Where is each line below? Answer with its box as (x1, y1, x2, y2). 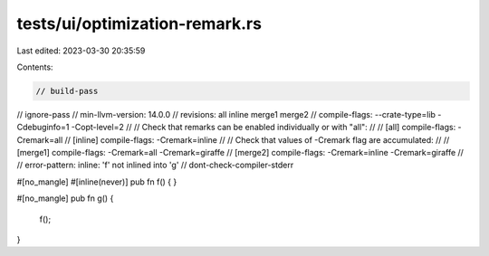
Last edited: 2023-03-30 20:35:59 (16, 45, 146, 56)
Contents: (16, 62, 53, 72)
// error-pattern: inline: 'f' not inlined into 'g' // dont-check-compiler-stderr (16, 159, 294, 171)
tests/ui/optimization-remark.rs (16, 14, 263, 33)
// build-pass (35, 86, 99, 96)
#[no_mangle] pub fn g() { (16, 193, 114, 204)
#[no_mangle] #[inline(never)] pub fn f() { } (16, 176, 177, 187)
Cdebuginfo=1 (16, 122, 70, 133)
